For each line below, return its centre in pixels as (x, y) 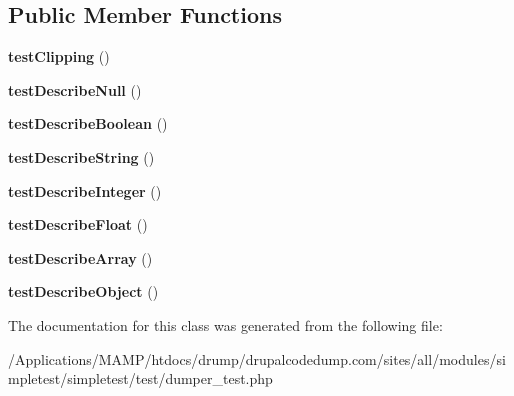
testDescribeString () (81, 156)
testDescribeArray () (80, 257)
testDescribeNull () (75, 89)
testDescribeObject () (83, 291)
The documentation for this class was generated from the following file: (225, 324)
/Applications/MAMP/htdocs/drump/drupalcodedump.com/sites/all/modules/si (257, 358)
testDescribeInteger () (85, 190)
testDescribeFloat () (78, 224)
